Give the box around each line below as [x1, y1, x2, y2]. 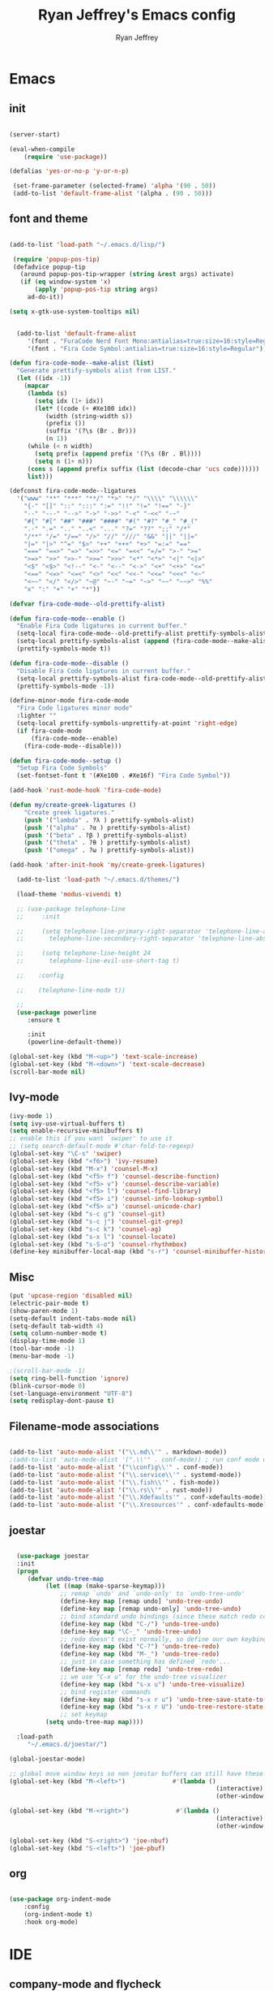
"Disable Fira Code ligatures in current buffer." [16, 667, 191, 675]
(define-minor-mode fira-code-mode [9, 697, 130, 705]
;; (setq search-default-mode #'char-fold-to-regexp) [9, 1142, 195, 1151]
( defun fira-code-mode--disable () [9, 659, 130, 667]
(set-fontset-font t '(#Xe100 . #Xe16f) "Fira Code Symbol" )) [16, 771, 231, 780]
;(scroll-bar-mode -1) [9, 1367, 86, 1375]
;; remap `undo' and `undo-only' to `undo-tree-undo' [60, 1590, 245, 1598]
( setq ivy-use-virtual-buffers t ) [9, 1119, 126, 1128]
